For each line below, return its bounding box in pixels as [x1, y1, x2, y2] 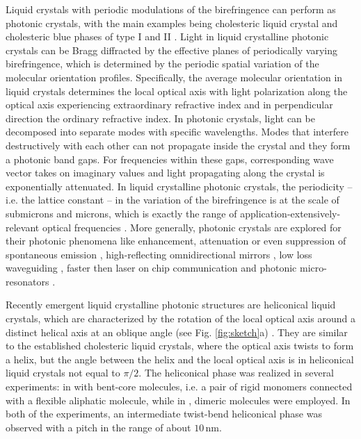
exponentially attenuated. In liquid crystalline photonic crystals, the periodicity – [6, 179, 353, 193]
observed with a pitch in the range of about [6, 420, 191, 434]
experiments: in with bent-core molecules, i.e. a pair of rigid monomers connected [6, 379, 353, 394]
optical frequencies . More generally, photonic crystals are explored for [42, 219, 342, 234]
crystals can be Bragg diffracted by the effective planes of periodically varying [6, 42, 337, 57]
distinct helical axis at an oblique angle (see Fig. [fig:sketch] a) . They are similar [6, 324, 348, 339]
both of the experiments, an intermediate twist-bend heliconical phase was [6, 406, 322, 421]
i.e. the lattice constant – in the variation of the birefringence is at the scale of [6, 192, 339, 207]
